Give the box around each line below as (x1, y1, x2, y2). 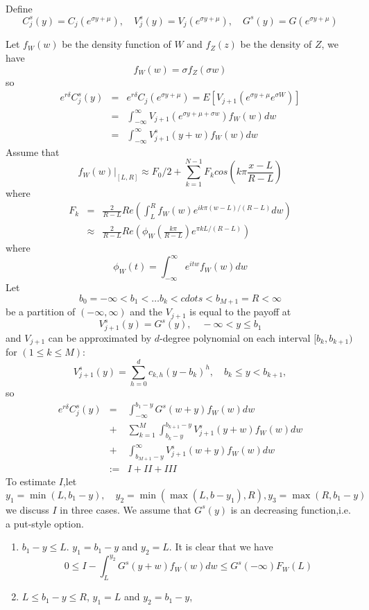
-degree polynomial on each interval (160, 330, 311, 345)
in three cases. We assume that (60, 502, 191, 516)
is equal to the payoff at (189, 304, 291, 319)
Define (6, 1, 33, 15)
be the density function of (62, 37, 171, 51)
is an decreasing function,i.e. (230, 502, 351, 516)
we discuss (6, 502, 49, 516)
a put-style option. (6, 516, 84, 530)
